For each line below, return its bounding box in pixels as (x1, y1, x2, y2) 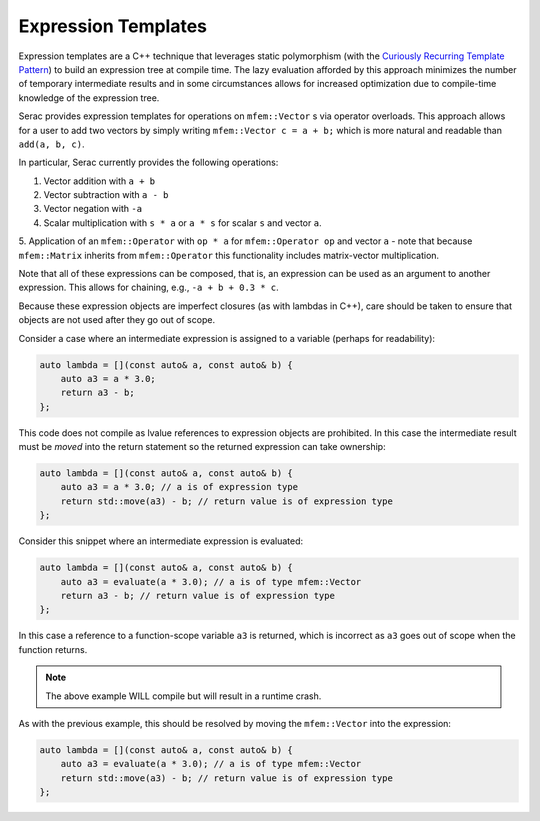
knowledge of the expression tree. (18, 91, 160, 104)
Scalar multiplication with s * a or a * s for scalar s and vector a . (43, 216, 322, 229)
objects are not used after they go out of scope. (18, 314, 215, 326)
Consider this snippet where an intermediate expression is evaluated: (18, 535, 304, 547)
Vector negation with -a (43, 203, 143, 215)
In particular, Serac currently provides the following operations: (18, 156, 279, 169)
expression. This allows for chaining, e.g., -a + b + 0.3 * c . (18, 281, 279, 294)
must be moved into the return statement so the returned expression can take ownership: (18, 441, 386, 453)
